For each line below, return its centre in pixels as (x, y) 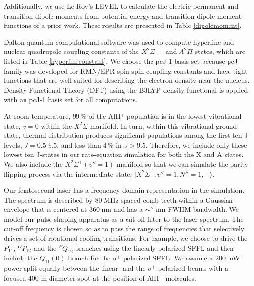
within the (56, 125)
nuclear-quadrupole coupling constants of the (72, 51)
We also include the (33, 164)
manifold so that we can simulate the (172, 164)
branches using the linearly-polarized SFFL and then (154, 247)
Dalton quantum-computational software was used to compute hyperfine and (119, 41)
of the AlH (104, 116)
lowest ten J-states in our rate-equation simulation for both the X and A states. (124, 154)
